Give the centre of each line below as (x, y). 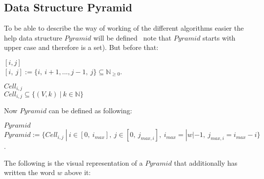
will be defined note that (132, 37)
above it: (78, 172)
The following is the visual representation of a (73, 162)
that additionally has (206, 162)
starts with (219, 37)
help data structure (33, 37)
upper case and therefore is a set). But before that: (81, 47)
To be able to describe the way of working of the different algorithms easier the (124, 28)
